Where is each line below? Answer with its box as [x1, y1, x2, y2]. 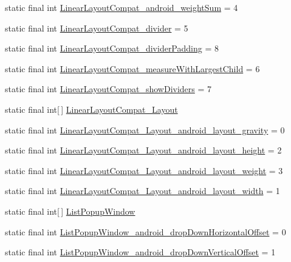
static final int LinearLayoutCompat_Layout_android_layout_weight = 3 [5, 164, 283, 176]
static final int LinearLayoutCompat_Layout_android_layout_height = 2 [5, 144, 282, 156]
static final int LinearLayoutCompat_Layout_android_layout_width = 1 [5, 184, 280, 197]
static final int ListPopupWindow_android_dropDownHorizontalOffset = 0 [5, 225, 286, 238]
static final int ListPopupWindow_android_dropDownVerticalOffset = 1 [5, 246, 276, 258]
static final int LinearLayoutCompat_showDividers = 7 [5, 82, 212, 95]
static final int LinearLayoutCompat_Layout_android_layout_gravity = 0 [5, 123, 285, 136]
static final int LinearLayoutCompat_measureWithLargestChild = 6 [5, 62, 260, 75]
